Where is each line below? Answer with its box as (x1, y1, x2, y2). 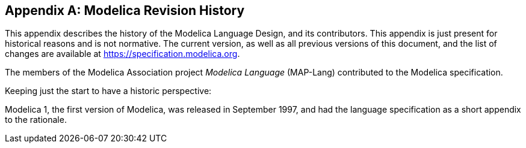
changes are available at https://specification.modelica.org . (5, 49, 240, 59)
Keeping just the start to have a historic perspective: (5, 86, 212, 96)
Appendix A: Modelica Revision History (5, 3, 245, 18)
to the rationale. (5, 114, 67, 125)
